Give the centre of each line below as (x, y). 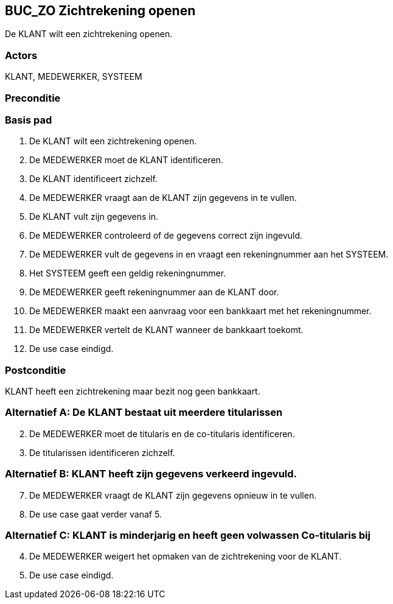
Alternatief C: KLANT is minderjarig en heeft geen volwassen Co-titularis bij (188, 535)
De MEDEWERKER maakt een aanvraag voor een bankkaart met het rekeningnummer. (200, 311)
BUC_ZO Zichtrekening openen (100, 11)
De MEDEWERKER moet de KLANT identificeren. (126, 160)
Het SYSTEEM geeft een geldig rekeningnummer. (128, 273)
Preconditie (33, 98)
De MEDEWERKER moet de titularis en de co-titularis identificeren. (162, 434)
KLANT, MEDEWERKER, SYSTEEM (74, 77)
